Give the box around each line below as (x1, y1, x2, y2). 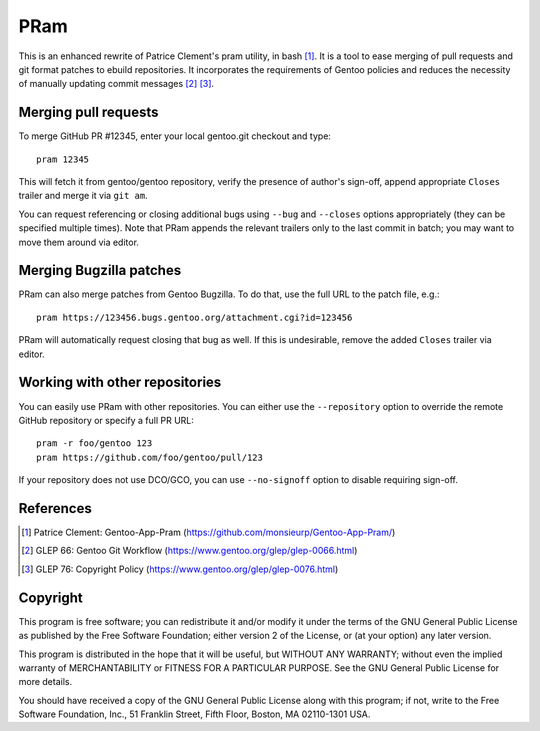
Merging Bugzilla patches (18, 262, 182, 279)
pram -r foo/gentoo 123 (36, 438, 153, 449)
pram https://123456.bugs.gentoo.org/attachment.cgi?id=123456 (36, 311, 353, 323)
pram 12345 (36, 153, 90, 165)
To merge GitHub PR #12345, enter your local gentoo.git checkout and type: (18, 130, 332, 142)
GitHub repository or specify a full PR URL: (18, 414, 195, 426)
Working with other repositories (18, 374, 222, 391)
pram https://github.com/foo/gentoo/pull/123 (36, 451, 264, 463)
